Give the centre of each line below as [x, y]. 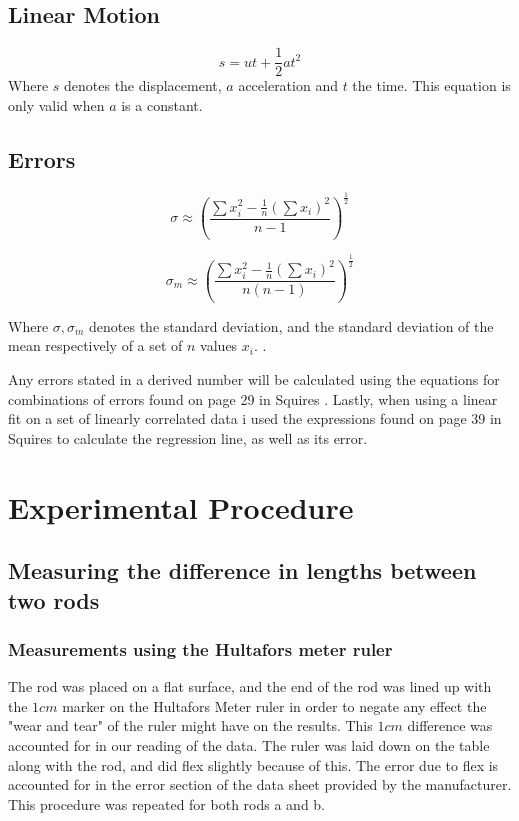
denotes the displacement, [143, 85]
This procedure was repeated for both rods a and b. [167, 803]
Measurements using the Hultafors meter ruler [200, 648]
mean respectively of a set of [95, 345]
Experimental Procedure [181, 506]
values [219, 345]
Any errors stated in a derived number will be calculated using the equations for [254, 379]
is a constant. [162, 104]
